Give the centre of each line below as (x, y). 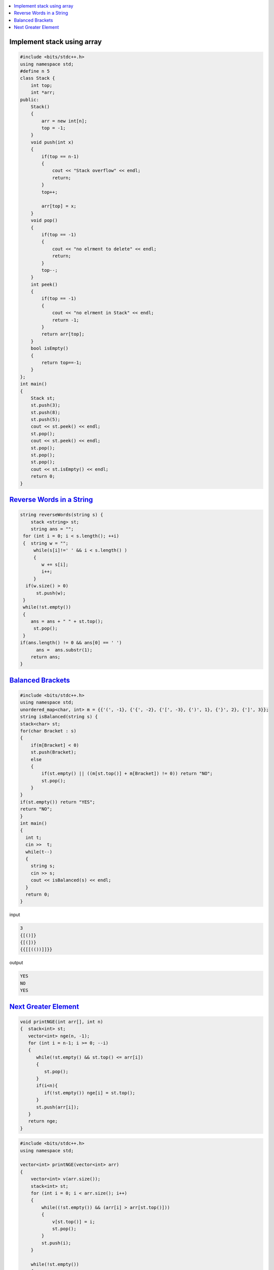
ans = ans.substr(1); (64, 650)
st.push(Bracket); (54, 752)
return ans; (46, 657)
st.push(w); (51, 593)
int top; (42, 85)
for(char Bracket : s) (48, 731)
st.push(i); (56, 1243)
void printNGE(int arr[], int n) (62, 1022)
